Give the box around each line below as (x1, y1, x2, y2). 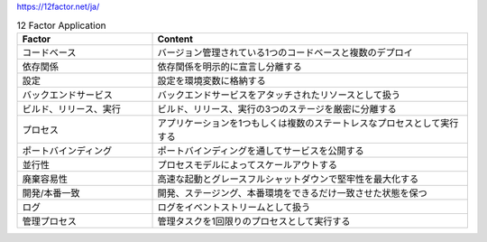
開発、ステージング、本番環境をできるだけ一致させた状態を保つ (157, 186, 427, 199)
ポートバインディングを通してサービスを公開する (157, 144, 364, 157)
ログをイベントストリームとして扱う (157, 200, 311, 213)
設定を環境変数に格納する (157, 74, 266, 87)
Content (157, 33, 194, 45)
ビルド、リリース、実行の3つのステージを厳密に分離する (157, 102, 397, 115)
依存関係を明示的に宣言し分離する (157, 60, 302, 72)
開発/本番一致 (22, 186, 80, 199)
